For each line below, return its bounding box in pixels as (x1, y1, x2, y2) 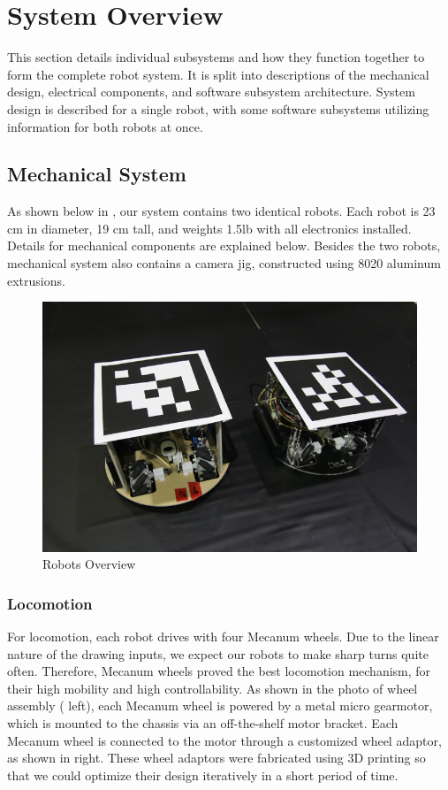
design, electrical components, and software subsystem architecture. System (7, 82, 415, 101)
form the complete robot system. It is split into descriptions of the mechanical (7, 65, 429, 83)
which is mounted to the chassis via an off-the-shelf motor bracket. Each (7, 713, 399, 732)
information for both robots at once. (7, 117, 203, 135)
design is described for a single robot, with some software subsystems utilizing (7, 99, 429, 118)
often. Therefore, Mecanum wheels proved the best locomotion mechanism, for (7, 662, 431, 680)
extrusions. (7, 271, 65, 289)
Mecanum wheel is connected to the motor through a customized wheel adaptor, (7, 731, 442, 749)
